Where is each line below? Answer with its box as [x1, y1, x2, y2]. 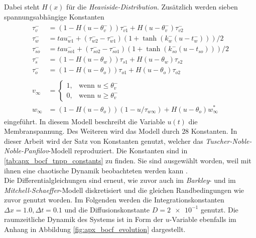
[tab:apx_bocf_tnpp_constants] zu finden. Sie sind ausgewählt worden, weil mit [4, 155, 251, 165]
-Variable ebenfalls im [169, 214, 236, 224]
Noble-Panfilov [4, 145, 49, 156]
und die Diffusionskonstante [64, 204, 150, 214]
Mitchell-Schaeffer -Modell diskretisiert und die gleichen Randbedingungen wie [4, 184, 244, 195]
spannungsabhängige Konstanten [4, 11, 104, 22]
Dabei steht [4, 2, 40, 12]
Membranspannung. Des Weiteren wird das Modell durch [4, 126, 180, 136]
